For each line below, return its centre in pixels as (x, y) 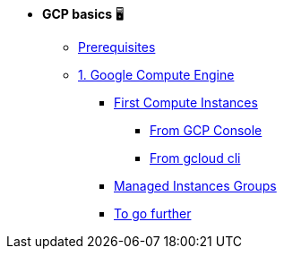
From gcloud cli (195, 158)
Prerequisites (117, 47)
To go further (153, 213)
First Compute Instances (186, 102)
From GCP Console (206, 130)
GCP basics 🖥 (83, 14)
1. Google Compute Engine (156, 75)
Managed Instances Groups (195, 186)
